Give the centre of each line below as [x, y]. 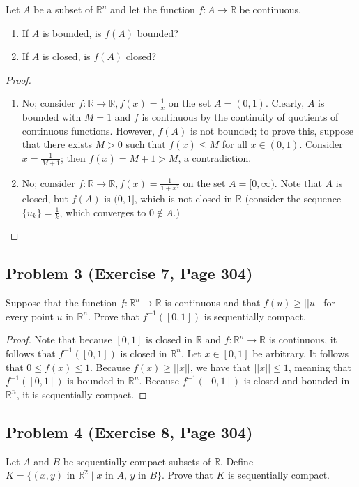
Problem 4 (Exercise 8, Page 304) [129, 432]
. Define [237, 461]
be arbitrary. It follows [301, 353]
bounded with [52, 117]
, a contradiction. [215, 157]
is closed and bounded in [297, 381]
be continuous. [270, 9]
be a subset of [63, 9]
